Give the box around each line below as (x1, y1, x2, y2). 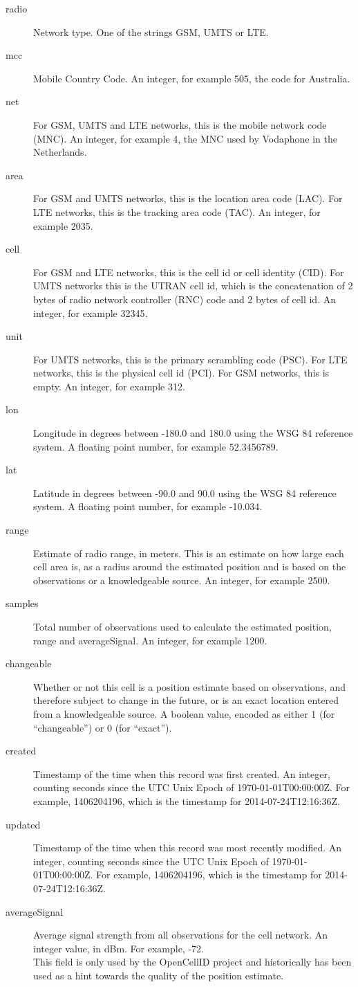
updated (6, 817, 41, 831)
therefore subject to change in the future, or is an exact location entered (33, 693, 339, 707)
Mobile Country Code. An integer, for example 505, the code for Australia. (33, 71, 350, 85)
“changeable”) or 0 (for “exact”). (33, 720, 172, 734)
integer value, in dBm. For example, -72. (33, 941, 205, 955)
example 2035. (33, 218, 93, 233)
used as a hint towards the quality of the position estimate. (33, 968, 284, 982)
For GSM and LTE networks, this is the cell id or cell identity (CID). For (33, 264, 344, 279)
